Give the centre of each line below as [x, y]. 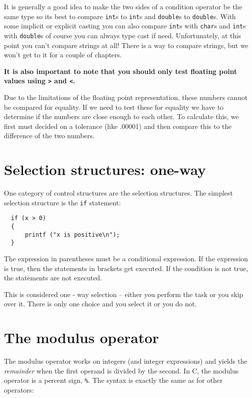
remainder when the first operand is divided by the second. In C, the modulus [121, 370]
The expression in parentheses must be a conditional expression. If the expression [126, 258]
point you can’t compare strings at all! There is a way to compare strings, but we [126, 45]
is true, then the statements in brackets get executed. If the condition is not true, [126, 268]
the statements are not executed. [53, 278]
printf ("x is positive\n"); [72, 235]
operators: [19, 389]
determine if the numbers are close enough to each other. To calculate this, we [122, 116]
